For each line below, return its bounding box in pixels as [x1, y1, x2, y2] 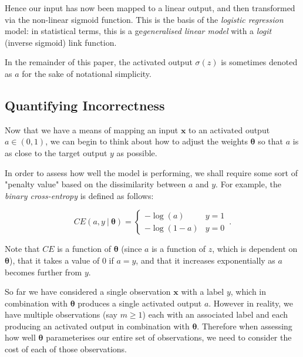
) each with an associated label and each [142, 308, 288, 321]
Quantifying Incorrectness [5, 96, 165, 114]
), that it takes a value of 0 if [9, 254, 114, 266]
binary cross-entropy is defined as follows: [5, 189, 154, 201]
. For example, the [216, 178, 281, 190]
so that [258, 135, 284, 147]
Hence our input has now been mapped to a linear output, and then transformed [5, 2, 295, 14]
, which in [230, 285, 267, 298]
